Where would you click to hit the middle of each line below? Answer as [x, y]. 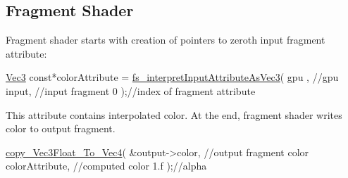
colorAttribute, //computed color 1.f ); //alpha [106, 166]
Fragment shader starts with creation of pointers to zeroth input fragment [166, 40]
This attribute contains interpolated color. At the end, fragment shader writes [174, 114]
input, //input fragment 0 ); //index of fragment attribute [131, 90]
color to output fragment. [61, 128]
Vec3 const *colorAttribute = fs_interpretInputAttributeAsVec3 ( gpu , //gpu [172, 77]
